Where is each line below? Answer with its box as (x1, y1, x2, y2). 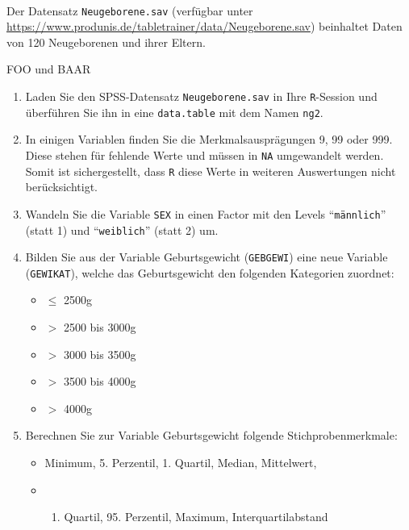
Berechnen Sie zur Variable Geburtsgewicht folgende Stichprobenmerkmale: (25, 427, 398, 444)
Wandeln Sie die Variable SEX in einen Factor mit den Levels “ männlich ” (25, 205, 386, 222)
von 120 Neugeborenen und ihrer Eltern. (6, 33, 206, 50)
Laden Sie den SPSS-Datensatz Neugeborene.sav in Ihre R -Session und (25, 88, 378, 105)
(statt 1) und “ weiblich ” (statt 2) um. (25, 221, 219, 238)
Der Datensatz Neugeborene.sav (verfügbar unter (6, 2, 253, 19)
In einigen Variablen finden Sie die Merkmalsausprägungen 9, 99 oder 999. (25, 131, 393, 148)
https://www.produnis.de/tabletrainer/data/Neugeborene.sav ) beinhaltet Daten (6, 18, 403, 35)
